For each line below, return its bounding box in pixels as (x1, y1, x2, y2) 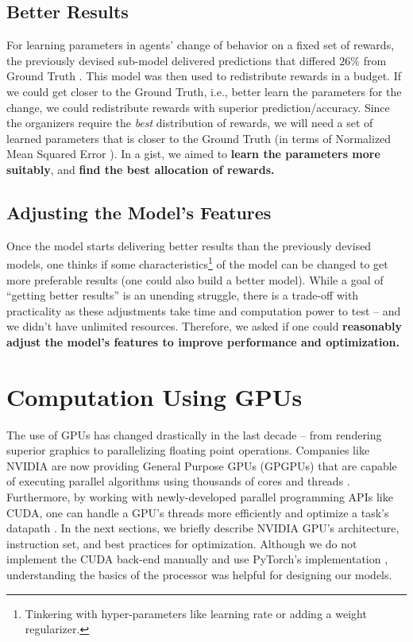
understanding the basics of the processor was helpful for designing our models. (6, 567, 392, 583)
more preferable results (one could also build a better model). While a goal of (6, 271, 384, 288)
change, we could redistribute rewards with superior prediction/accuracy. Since (6, 99, 390, 115)
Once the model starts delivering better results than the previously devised (6, 237, 372, 253)
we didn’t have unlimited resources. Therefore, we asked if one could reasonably (6, 318, 403, 335)
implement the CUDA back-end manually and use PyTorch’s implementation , (6, 551, 388, 567)
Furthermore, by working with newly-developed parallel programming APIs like (6, 489, 393, 505)
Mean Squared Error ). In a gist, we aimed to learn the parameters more (6, 145, 380, 162)
